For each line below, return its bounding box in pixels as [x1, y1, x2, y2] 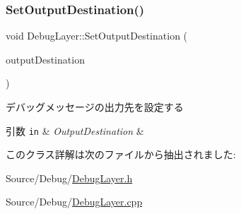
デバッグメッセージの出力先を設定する [6, 100, 184, 114]
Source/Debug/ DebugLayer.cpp [6, 194, 143, 209]
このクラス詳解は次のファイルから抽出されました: [6, 147, 236, 162]
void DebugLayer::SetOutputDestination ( [6, 28, 188, 43]
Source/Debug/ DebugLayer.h [6, 170, 133, 185]
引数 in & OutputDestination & [6, 123, 144, 138]
